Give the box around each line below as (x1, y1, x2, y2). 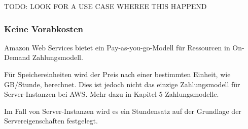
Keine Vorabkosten (4, 22, 83, 35)
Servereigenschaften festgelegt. (4, 115, 98, 126)
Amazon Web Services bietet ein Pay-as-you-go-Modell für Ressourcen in (4, 42, 230, 52)
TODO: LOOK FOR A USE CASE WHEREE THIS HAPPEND (4, 1, 207, 11)
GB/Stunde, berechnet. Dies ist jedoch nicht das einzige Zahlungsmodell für (4, 79, 240, 89)
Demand (4, 52, 30, 62)
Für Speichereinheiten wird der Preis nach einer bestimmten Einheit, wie (4, 69, 231, 79)
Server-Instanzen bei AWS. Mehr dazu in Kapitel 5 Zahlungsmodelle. (4, 89, 219, 99)
